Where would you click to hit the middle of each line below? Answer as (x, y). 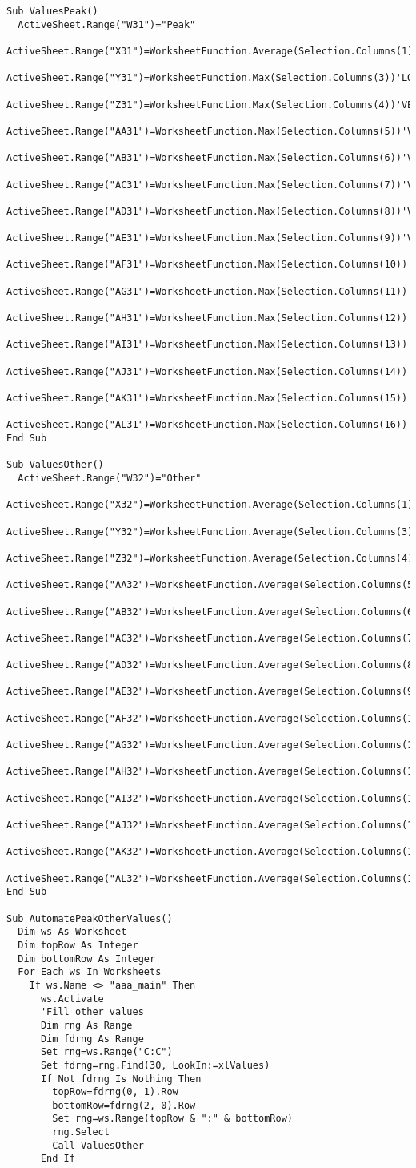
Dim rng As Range (86, 1025)
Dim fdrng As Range (92, 1039)
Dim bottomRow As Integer (87, 959)
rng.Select (81, 1132)
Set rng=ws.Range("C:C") (106, 1052)
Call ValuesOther (98, 1145)
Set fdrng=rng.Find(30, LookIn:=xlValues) (155, 1065)
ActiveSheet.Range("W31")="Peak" (107, 24)
